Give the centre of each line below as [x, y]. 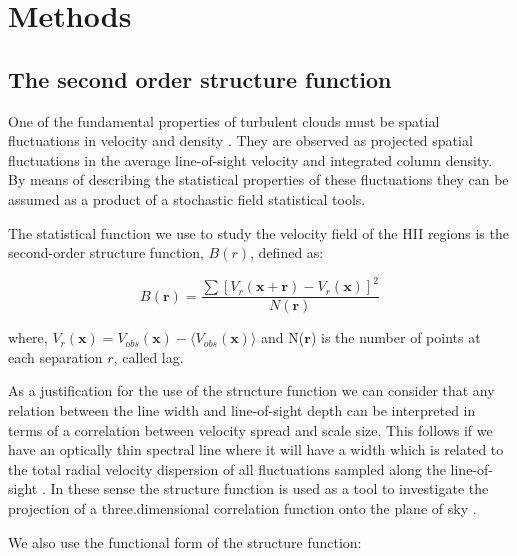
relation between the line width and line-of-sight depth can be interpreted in [242, 410]
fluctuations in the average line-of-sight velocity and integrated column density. [250, 159]
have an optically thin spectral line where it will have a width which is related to [256, 449]
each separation [55, 356]
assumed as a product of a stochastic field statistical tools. [187, 198]
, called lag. [148, 356]
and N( [283, 337]
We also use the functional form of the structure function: [185, 541]
